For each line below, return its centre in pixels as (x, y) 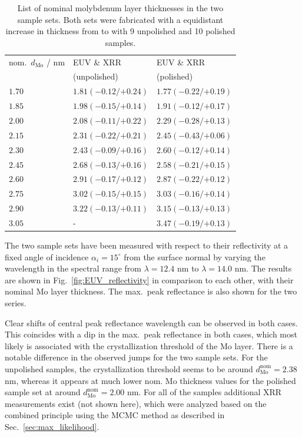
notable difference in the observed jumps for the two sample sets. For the (136, 357)
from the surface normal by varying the (195, 256)
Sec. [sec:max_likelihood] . (52, 426)
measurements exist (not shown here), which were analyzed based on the (136, 403)
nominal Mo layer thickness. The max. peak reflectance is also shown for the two (151, 291)
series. (16, 302)
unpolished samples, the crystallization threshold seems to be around (129, 368)
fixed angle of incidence (47, 256)
